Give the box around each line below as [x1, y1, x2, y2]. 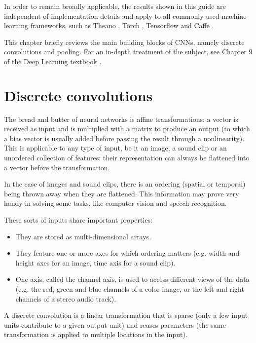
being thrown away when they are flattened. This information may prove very [4, 188, 239, 198]
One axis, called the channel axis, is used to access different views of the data [15, 274, 250, 284]
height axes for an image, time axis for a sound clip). [15, 257, 176, 267]
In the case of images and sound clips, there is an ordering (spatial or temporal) [4, 179, 246, 189]
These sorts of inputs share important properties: [4, 215, 152, 225]
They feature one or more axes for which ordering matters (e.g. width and [15, 248, 240, 258]
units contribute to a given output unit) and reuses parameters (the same [4, 319, 226, 330]
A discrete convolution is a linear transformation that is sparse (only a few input [4, 310, 248, 320]
